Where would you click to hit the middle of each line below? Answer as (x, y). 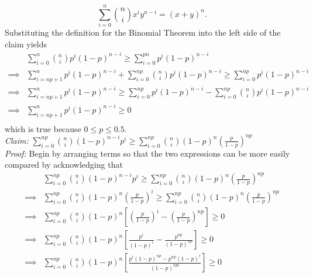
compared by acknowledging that (64, 165)
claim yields (26, 44)
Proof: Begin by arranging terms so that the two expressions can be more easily (147, 153)
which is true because (43, 128)
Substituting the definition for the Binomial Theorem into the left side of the (143, 32)
